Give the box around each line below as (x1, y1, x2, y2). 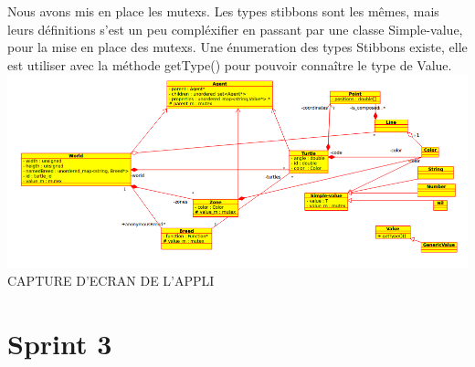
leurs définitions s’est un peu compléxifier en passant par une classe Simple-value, (7, 19, 463, 38)
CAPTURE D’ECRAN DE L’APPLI (7, 270, 215, 289)
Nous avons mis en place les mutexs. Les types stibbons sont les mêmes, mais (7, 2, 439, 20)
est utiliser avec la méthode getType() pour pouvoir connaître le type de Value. (7, 55, 452, 74)
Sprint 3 (7, 324, 112, 362)
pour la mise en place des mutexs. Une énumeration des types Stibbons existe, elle (7, 37, 468, 57)
